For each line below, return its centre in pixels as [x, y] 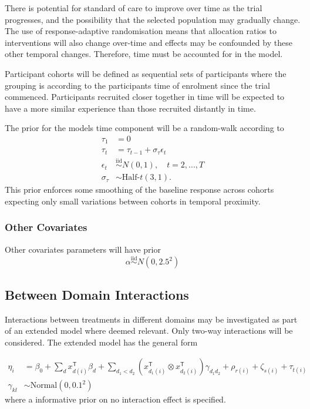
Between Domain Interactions [97, 294]
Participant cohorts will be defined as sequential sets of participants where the [146, 73]
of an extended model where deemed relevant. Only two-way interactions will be [149, 331]
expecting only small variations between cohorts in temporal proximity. [133, 201]
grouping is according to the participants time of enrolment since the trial [137, 85]
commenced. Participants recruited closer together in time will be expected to [145, 97]
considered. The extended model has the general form [101, 342]
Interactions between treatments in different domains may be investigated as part [151, 319]
